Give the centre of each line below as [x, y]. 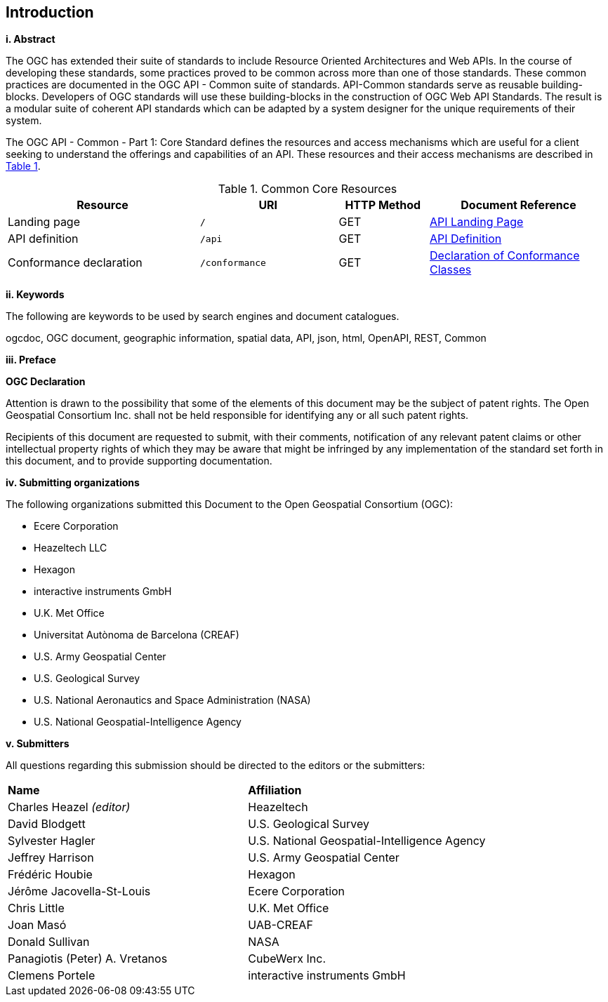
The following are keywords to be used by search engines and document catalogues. [203, 316]
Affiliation [275, 790]
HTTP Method [383, 205]
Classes [451, 270]
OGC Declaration [46, 382]
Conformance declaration [75, 263]
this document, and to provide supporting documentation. [139, 461]
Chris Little [36, 908]
